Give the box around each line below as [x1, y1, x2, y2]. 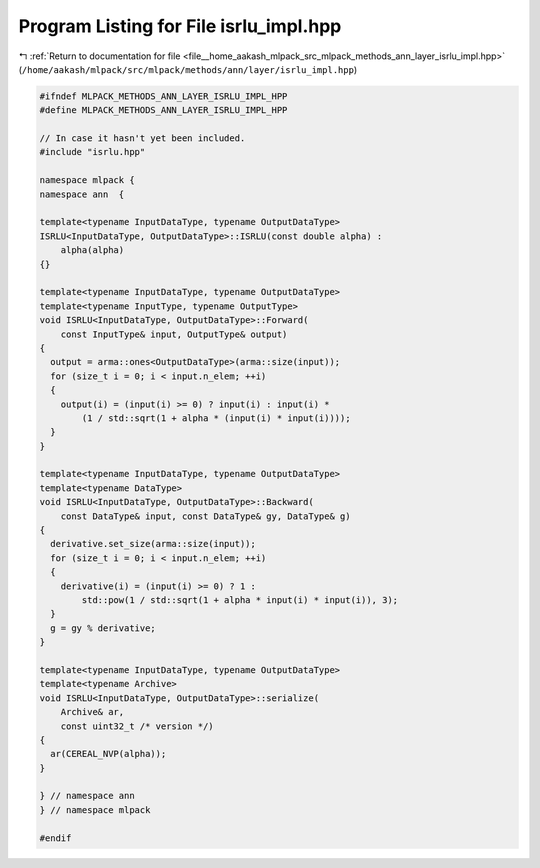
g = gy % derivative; [50, 622, 157, 634]
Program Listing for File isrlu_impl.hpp [18, 15, 342, 37]
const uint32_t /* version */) [60, 720, 214, 732]
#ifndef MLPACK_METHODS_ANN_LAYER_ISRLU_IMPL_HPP [39, 90, 288, 102]
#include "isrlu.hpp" [39, 146, 146, 158]
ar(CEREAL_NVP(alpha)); [50, 748, 167, 760]
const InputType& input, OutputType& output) [60, 328, 288, 340]
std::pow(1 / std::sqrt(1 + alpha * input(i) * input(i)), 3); [81, 594, 399, 605]
